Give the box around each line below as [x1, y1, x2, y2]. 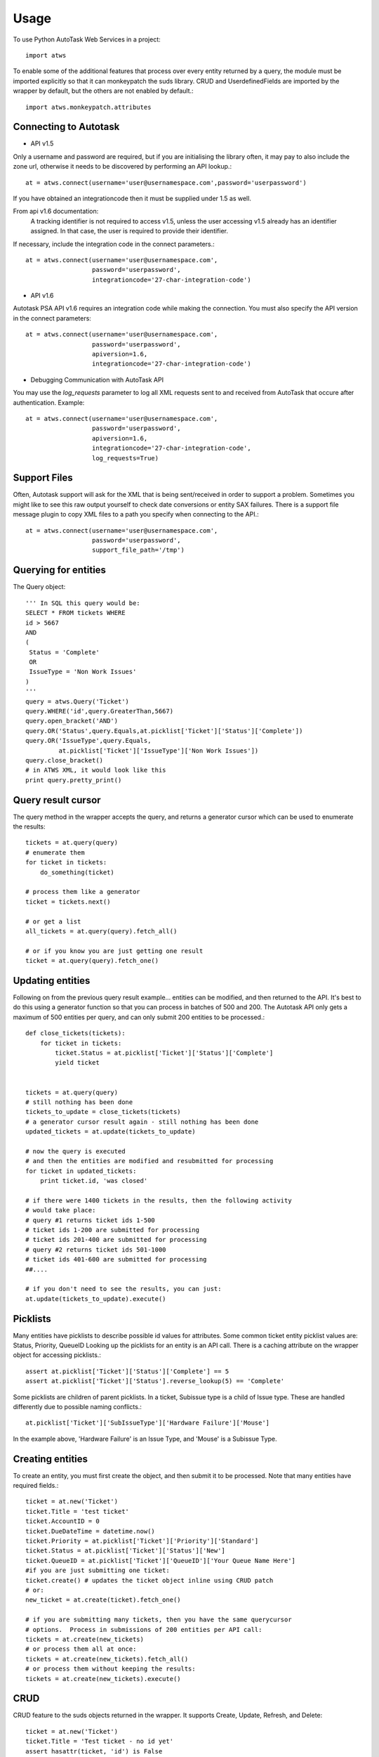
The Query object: [13, 583, 66, 591]
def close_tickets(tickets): [25, 1030, 126, 1037]
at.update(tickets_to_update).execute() [25, 1295, 166, 1303]
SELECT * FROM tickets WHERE [25, 609, 126, 617]
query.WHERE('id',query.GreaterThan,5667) [25, 707, 174, 715]
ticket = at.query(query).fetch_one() [25, 957, 159, 965]
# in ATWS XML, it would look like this [25, 766, 166, 774]
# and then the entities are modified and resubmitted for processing [25, 1157, 274, 1165]
